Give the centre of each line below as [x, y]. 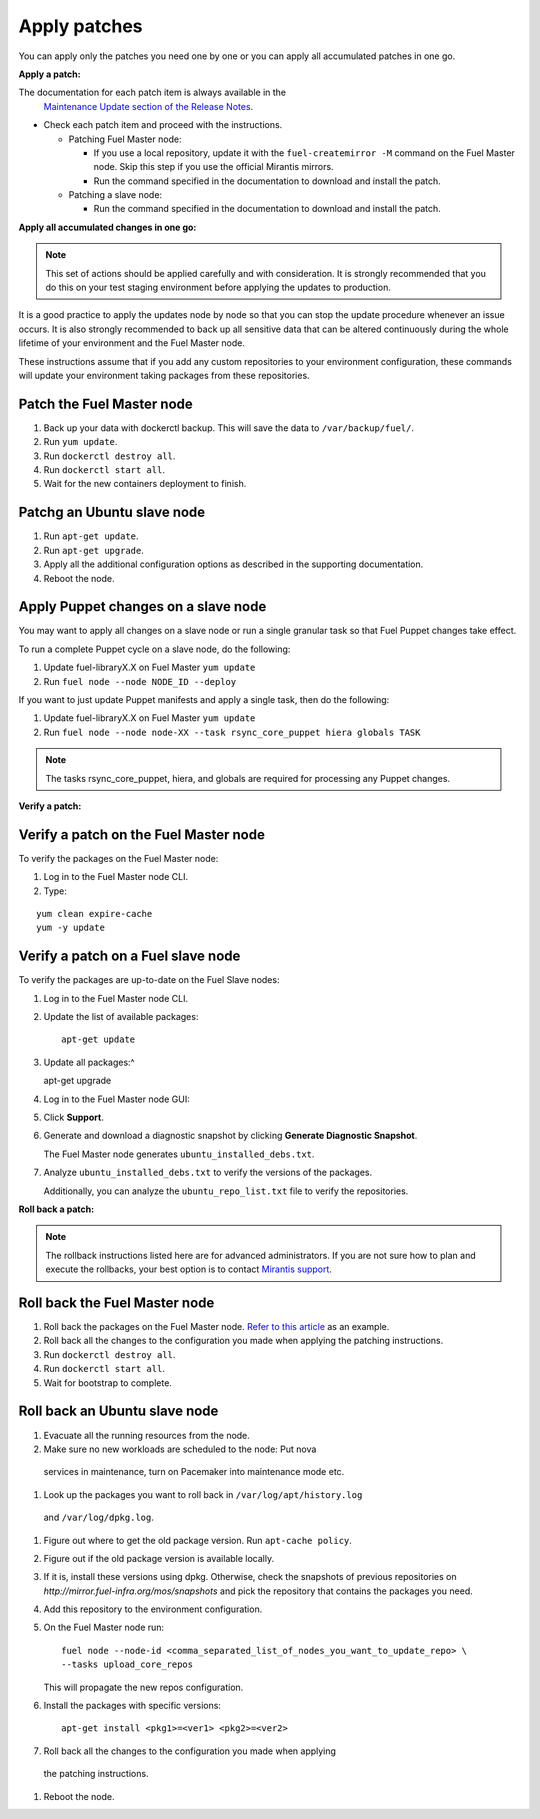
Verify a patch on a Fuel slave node [129, 956]
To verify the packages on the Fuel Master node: [118, 858]
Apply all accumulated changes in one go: [107, 227]
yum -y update [70, 928]
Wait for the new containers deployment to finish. [145, 484]
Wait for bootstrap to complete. [107, 1382]
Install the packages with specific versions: [132, 1706]
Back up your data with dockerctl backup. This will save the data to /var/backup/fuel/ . [229, 427]
